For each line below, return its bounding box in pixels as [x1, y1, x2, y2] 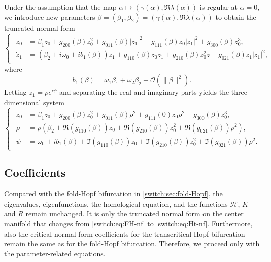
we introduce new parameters [4, 11, 95, 22]
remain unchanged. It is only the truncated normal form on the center [25, 208, 244, 219]
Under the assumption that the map [4, 2, 117, 12]
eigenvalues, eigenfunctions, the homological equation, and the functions [4, 198, 228, 209]
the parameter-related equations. [4, 248, 106, 258]
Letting [4, 87, 27, 97]
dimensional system [4, 96, 64, 107]
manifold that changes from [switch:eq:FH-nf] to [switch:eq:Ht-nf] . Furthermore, [4, 218, 253, 229]
